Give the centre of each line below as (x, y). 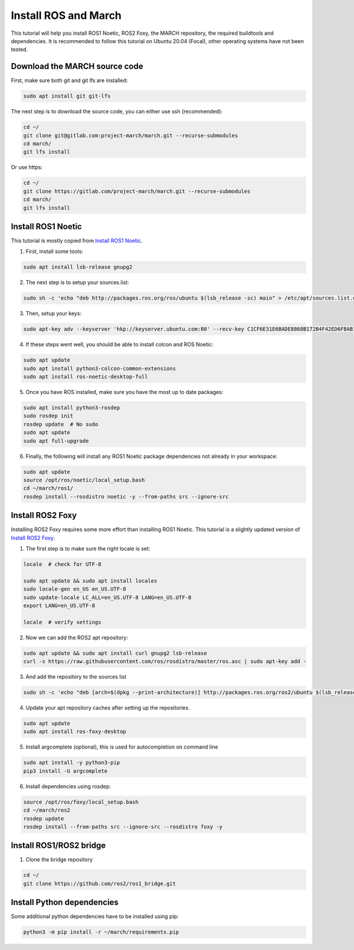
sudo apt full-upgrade (56, 441)
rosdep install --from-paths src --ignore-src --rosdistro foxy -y (123, 827)
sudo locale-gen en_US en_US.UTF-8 (75, 589)
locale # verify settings (62, 622)
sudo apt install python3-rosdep (72, 408)
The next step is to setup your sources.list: (77, 282)
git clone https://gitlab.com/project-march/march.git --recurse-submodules (137, 191)
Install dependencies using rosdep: (68, 786)
